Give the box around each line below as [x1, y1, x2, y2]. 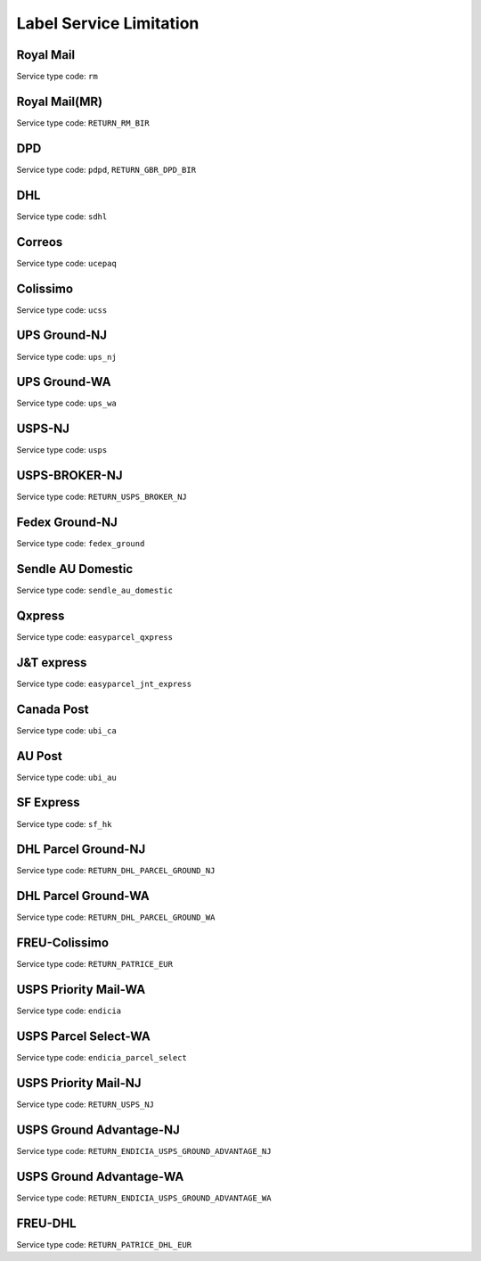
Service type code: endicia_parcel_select [16, 1052, 187, 1063]
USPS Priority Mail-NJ [16, 1075, 142, 1091]
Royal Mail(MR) [16, 94, 103, 109]
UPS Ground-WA [16, 374, 111, 389]
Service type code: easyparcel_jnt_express [16, 678, 192, 689]
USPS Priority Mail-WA [16, 982, 146, 997]
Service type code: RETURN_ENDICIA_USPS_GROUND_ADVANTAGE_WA [16, 1192, 272, 1203]
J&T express [16, 655, 87, 670]
